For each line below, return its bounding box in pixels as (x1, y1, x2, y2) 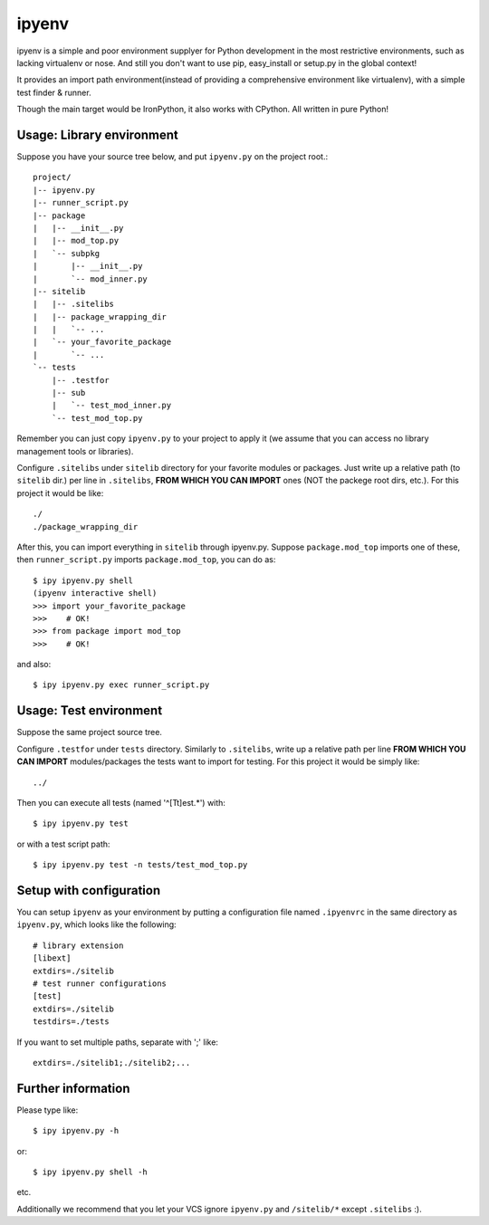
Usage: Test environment (16, 703, 163, 719)
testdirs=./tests (33, 1017, 110, 1027)
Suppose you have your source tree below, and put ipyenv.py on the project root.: (16, 151, 329, 162)
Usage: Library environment (16, 127, 178, 142)
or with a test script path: (16, 838, 110, 849)
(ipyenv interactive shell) (33, 589, 158, 598)
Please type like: (16, 1105, 79, 1115)
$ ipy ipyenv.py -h (33, 1125, 120, 1136)
